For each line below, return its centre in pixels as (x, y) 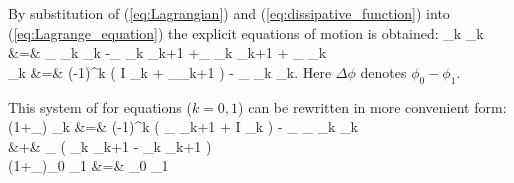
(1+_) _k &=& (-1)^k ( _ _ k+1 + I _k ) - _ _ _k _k (183, 126)
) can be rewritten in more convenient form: (372, 106)
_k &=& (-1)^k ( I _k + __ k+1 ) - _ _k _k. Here (170, 71)
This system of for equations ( (100, 106)
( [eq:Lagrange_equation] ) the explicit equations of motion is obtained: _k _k (246, 32)
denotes (383, 71)
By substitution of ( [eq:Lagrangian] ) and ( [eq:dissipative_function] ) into (229, 13)
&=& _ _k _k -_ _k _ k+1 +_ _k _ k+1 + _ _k (167, 52)
